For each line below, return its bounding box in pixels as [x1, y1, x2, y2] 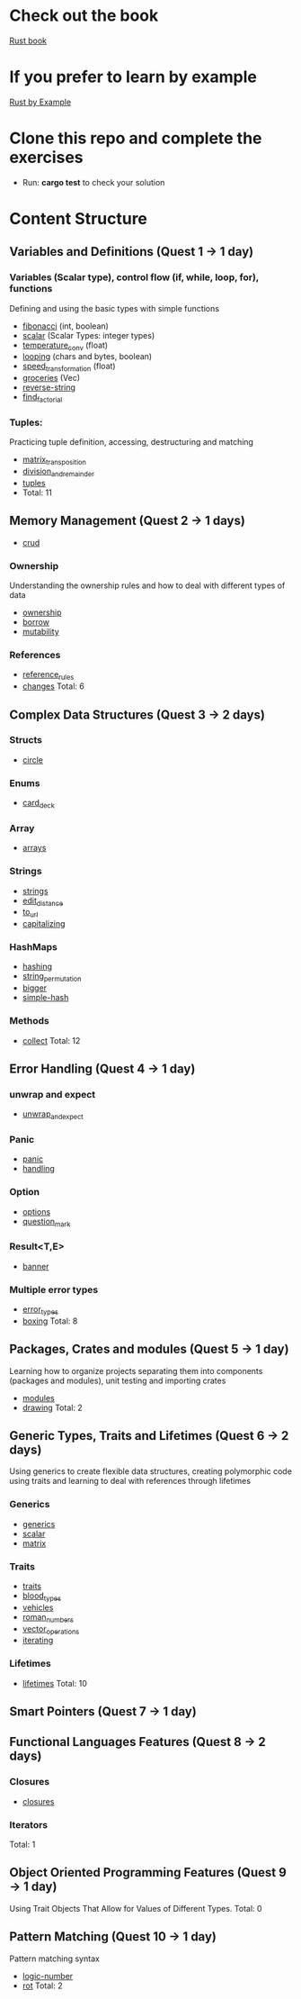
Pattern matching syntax [9, 1953, 101, 1964]
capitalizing [22, 918, 66, 929]
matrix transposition [22, 454, 87, 467]
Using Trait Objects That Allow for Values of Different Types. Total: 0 [9, 1903, 262, 1913]
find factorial [22, 392, 63, 405]
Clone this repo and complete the [9, 128, 262, 149]
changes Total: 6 [22, 681, 85, 692]
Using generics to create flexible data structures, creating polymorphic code [9, 1466, 292, 1477]
